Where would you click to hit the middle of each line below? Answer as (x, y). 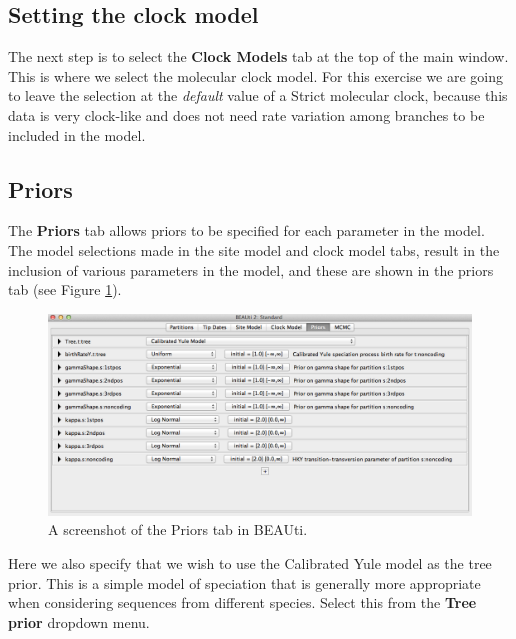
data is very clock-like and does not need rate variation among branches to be (246, 114)
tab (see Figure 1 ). (65, 289)
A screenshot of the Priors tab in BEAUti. (178, 529)
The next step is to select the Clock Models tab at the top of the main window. (258, 56)
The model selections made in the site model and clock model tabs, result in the (254, 249)
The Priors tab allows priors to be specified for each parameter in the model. (246, 230)
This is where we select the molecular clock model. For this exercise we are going (255, 75)
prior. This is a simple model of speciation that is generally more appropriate (244, 582)
